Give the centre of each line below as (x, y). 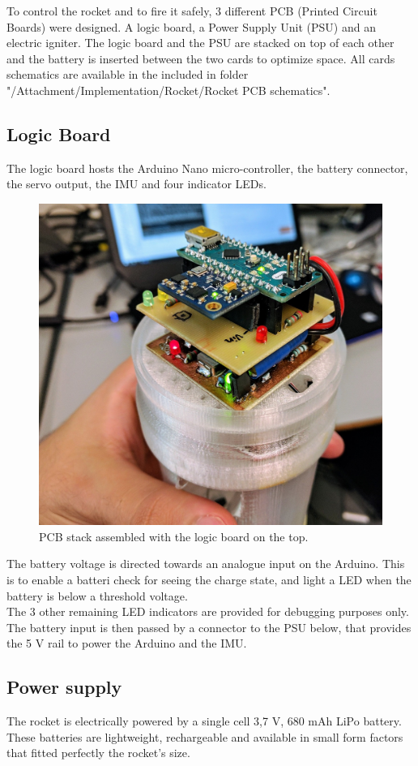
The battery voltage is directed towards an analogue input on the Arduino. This (206, 564)
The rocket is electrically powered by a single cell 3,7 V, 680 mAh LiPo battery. (204, 721)
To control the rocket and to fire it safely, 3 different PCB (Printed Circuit (192, 11)
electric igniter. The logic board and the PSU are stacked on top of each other (200, 43)
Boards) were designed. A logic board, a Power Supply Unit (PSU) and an (191, 26)
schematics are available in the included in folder (128, 74)
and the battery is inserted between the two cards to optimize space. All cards (201, 58)
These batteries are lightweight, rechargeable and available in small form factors (205, 736)
